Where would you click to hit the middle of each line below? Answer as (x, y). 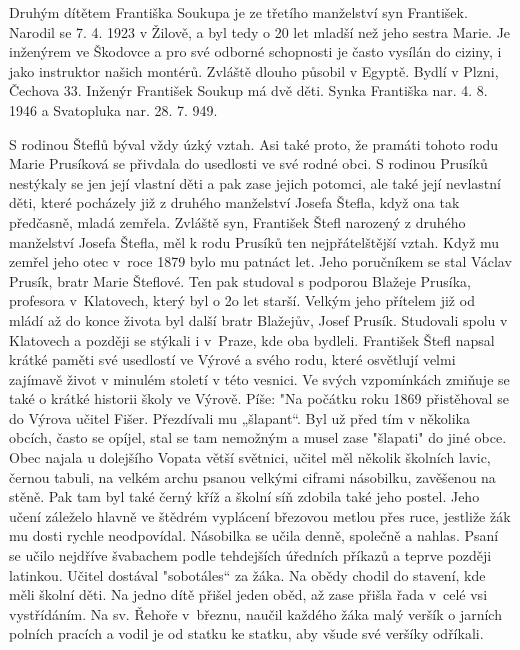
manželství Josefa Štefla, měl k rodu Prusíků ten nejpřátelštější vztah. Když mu (254, 241)
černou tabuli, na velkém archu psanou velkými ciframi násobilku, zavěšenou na (252, 476)
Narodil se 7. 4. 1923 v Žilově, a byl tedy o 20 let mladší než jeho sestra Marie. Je (260, 31)
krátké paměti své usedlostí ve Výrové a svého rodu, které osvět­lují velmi (232, 359)
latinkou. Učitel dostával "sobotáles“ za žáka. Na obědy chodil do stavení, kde (247, 574)
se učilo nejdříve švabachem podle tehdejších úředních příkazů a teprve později (250, 555)
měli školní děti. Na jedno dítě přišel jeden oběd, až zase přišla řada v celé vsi (248, 594)
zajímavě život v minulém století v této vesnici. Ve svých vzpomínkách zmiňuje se (259, 378)
